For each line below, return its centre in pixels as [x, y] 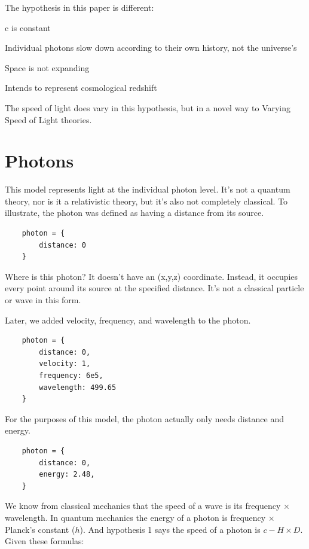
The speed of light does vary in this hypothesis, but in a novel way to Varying [148, 107]
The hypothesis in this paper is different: [79, 7]
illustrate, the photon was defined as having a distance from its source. [134, 213]
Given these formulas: [45, 541]
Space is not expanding [47, 67]
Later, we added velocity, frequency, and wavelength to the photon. [128, 320]
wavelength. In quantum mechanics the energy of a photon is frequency [135, 517]
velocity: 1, [65, 364]
